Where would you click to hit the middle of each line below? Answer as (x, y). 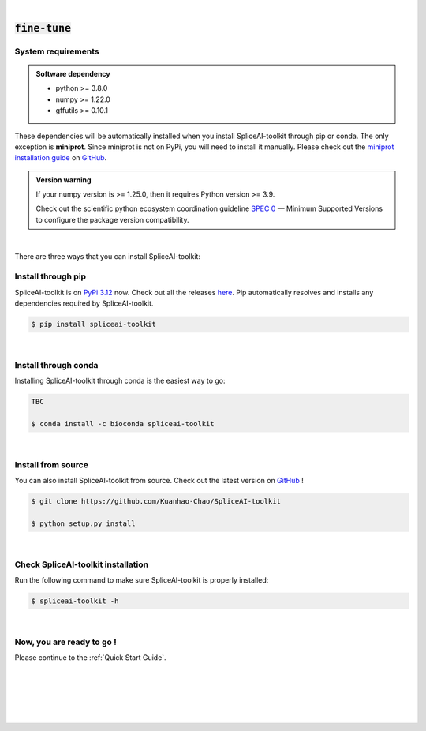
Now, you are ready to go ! (66, 642)
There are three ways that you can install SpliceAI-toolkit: (108, 256)
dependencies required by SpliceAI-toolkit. (84, 303)
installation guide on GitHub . (61, 158)
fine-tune (43, 28)
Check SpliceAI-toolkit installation (82, 564)
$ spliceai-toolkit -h (75, 601)
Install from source (51, 464)
